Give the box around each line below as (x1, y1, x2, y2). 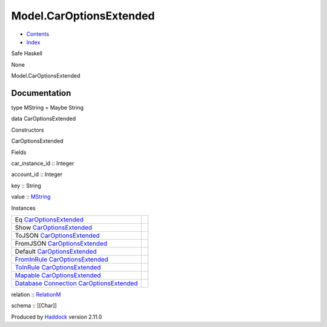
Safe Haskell (11, 50, 42, 57)
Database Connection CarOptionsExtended (15, 279, 138, 288)
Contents (26, 30, 50, 38)
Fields (11, 149, 27, 156)
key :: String (11, 182, 42, 189)
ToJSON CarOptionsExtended (15, 231, 100, 240)
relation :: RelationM (11, 291, 61, 298)
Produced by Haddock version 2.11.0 (11, 313, 102, 320)
